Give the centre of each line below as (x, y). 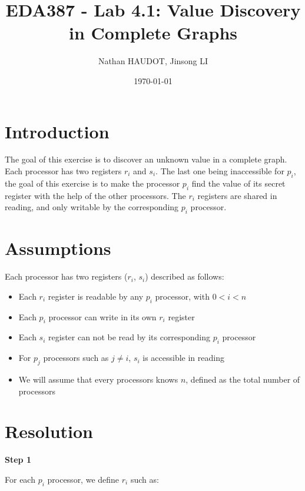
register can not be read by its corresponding (130, 337)
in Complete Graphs (153, 33)
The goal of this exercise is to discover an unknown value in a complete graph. (146, 159)
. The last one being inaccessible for (220, 171)
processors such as (76, 358)
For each (20, 479)
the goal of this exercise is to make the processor (92, 183)
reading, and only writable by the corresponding (92, 207)
